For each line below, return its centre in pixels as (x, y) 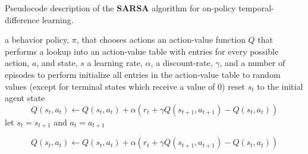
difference (22, 19)
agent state (25, 98)
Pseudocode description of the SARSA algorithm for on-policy (120, 8)
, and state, (57, 63)
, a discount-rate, (182, 63)
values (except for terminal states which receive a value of (110, 86)
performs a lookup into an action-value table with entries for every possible (142, 51)
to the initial (280, 86)
